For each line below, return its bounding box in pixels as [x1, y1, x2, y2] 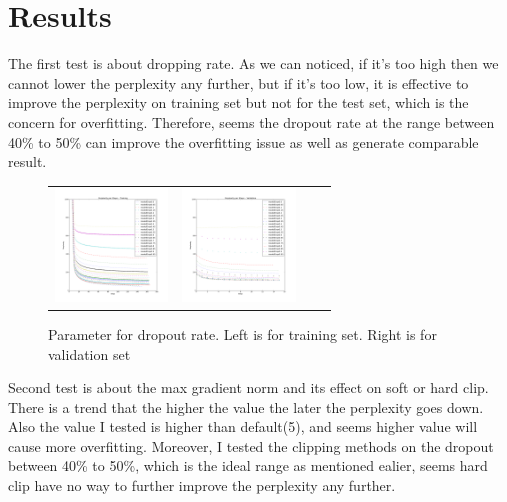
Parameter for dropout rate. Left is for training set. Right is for [48, 323, 437, 344]
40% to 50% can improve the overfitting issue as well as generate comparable [8, 131, 479, 152]
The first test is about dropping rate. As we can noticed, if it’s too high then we [8, 53, 499, 74]
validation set [48, 343, 131, 364]
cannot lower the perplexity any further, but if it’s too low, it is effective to [8, 72, 469, 93]
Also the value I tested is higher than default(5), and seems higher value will [8, 416, 478, 437]
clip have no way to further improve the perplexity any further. [8, 475, 396, 496]
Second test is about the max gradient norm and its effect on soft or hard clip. [8, 377, 489, 398]
